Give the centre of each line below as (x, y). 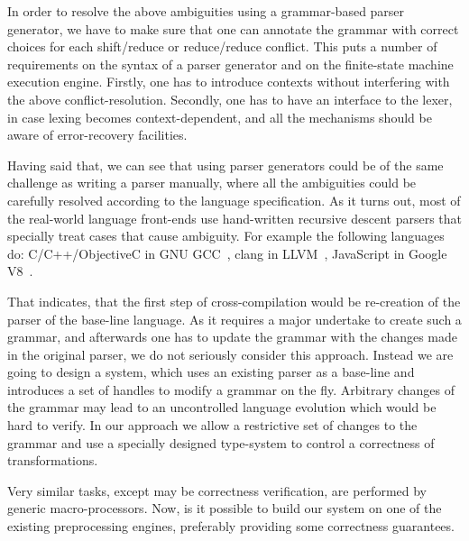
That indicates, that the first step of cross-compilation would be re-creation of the (234, 301)
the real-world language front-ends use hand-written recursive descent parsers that (234, 218)
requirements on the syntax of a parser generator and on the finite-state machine (230, 64)
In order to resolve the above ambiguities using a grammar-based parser (206, 11)
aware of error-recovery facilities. (97, 135)
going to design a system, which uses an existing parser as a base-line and (211, 372)
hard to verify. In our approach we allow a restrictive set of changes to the (212, 425)
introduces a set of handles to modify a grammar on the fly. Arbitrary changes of (231, 389)
